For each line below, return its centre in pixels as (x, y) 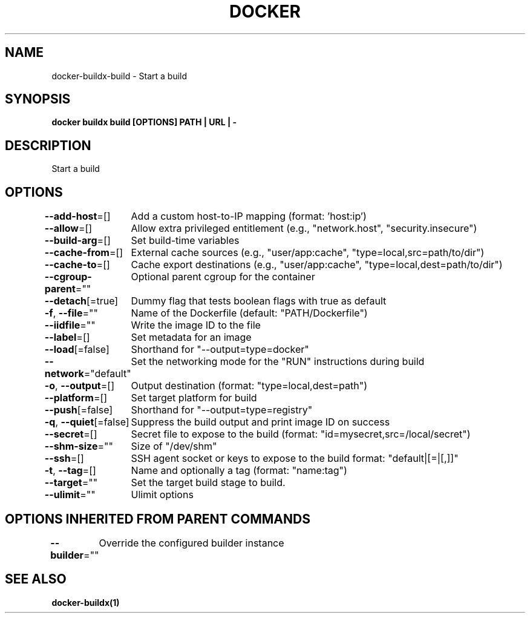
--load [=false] (77, 350)
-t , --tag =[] (70, 471)
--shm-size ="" (79, 446)
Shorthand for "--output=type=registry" (222, 410)
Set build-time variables (185, 241)
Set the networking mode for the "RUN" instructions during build (278, 362)
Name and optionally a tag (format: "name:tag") (239, 471)
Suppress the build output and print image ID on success (260, 422)
